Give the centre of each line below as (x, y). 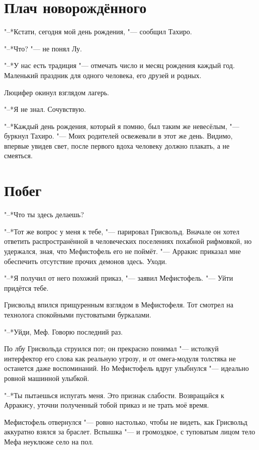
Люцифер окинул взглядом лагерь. (57, 92)
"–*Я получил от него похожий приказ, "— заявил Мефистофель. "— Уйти (119, 278)
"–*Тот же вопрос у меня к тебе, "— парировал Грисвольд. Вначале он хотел (122, 231)
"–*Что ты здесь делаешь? (44, 214)
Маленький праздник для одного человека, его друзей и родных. (103, 75)
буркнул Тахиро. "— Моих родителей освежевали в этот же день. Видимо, (118, 136)
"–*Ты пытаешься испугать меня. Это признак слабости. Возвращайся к (114, 395)
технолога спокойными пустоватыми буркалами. (78, 314)
